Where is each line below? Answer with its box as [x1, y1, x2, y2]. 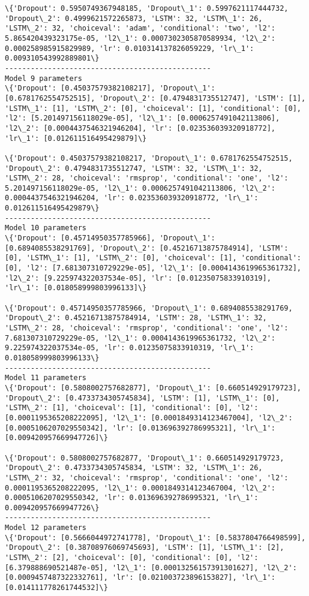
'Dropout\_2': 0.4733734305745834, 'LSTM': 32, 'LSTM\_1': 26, [5, 463, 263, 472]
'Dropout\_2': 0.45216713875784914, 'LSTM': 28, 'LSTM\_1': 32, [5, 314, 267, 323]
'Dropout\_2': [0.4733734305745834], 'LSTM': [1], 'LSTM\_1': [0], [5, 393, 280, 402]
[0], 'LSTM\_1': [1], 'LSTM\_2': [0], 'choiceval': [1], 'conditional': [5, 254, 301, 263]
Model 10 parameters [5, 224, 87, 233]
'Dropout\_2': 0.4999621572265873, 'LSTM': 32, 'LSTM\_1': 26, [5, 14, 263, 23]
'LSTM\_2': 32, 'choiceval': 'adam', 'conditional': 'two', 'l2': [5, 24, 276, 33]
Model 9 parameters [5, 74, 82, 83]
